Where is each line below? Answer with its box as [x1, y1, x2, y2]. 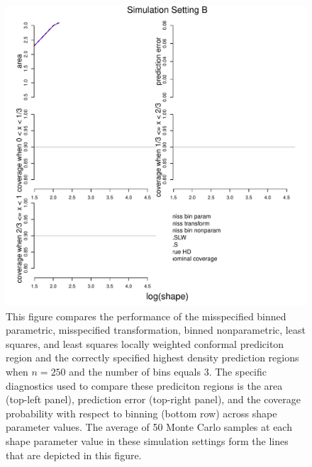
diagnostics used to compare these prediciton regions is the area [6, 378, 283, 393]
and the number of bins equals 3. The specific [69, 364, 267, 378]
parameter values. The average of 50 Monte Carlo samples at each [6, 420, 292, 434]
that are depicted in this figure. [6, 447, 142, 462]
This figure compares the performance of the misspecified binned [6, 308, 286, 323]
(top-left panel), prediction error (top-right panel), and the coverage [6, 392, 301, 407]
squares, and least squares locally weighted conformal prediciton [6, 336, 284, 351]
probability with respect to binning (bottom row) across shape [6, 405, 277, 420]
